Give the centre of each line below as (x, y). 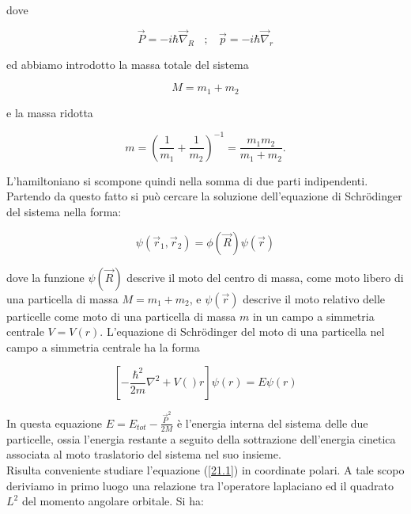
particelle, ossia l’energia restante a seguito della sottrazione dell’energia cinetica (201, 438)
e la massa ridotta (50, 112)
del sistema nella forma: (64, 211)
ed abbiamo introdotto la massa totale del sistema (128, 64)
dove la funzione (45, 277)
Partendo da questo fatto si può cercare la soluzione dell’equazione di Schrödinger (204, 196)
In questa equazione (55, 423)
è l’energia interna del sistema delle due (272, 423)
